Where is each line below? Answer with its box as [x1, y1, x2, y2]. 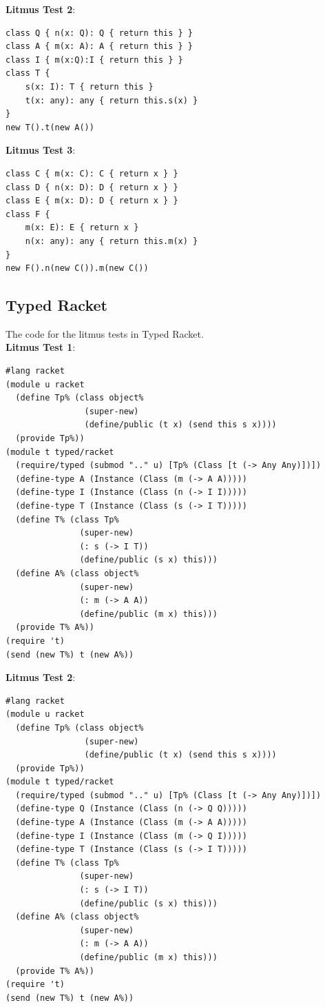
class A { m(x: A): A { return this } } [6, 41, 193, 52]
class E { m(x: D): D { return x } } [6, 196, 178, 206]
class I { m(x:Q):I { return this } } [6, 54, 183, 65]
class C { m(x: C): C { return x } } [6, 168, 178, 179]
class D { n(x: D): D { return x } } [6, 182, 178, 192]
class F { [6, 209, 50, 219]
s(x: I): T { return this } [25, 81, 154, 92]
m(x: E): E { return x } [25, 223, 139, 233]
